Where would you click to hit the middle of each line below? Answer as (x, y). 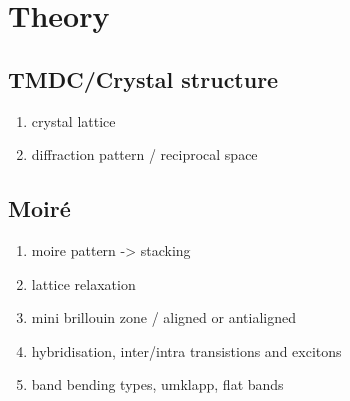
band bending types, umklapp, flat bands (157, 384)
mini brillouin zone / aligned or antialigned (163, 317)
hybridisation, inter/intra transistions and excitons (186, 350)
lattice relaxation (83, 283)
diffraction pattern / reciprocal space (144, 154)
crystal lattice (73, 120)
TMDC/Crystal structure (143, 78)
